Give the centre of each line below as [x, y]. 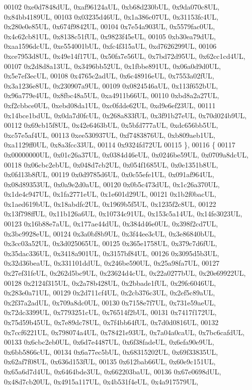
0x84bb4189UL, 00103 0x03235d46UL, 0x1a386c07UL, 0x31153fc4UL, [111, 16]
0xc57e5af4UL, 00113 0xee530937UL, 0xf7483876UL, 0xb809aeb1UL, [110, 135]
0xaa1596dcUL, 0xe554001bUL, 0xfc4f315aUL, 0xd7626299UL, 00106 [110, 46]
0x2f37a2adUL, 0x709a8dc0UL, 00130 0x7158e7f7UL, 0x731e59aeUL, [110, 302]
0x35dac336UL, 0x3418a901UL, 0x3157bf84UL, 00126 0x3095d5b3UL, [112, 253]
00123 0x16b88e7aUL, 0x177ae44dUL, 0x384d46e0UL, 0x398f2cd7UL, [111, 224]
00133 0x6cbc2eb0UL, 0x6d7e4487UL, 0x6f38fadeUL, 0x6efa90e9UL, [109, 342]
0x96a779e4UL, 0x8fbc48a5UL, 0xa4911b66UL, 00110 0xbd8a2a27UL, [112, 95]
